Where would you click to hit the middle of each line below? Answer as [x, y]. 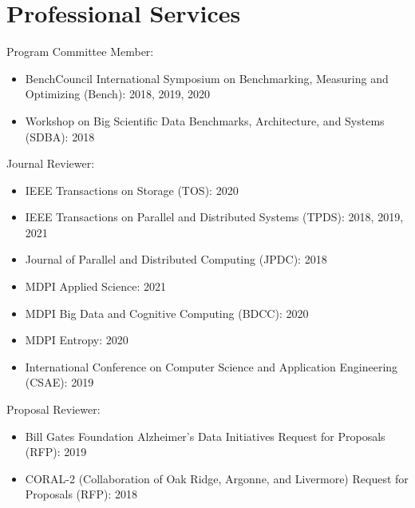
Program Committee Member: [80, 52]
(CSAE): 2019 [59, 382]
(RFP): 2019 [56, 452]
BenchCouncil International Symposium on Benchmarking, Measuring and [207, 78]
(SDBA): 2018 [60, 136]
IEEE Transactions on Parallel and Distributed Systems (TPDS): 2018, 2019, [214, 217]
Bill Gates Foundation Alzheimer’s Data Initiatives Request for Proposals [205, 436]
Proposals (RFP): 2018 [81, 494]
